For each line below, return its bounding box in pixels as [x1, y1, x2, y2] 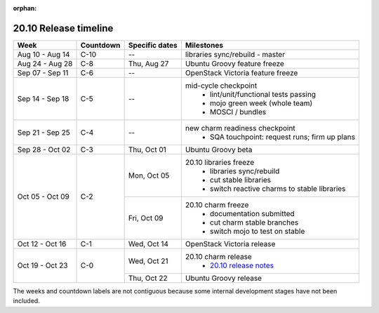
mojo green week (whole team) [209, 98, 313, 108]
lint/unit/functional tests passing [209, 89, 316, 99]
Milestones [185, 40, 224, 50]
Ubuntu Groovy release [185, 273, 262, 283]
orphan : [13, 4, 37, 12]
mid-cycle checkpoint [185, 81, 258, 91]
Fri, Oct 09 [128, 213, 164, 222]
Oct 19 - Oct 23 [17, 260, 68, 270]
